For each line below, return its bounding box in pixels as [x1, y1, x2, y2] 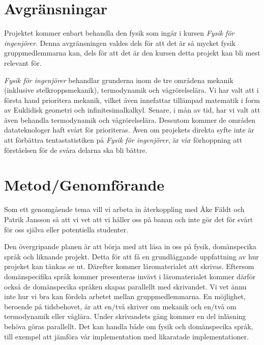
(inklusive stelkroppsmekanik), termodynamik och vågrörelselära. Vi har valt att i [4, 85, 259, 95]
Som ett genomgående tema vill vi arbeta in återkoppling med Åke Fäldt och [4, 204, 245, 215]
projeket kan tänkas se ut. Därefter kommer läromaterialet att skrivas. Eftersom [4, 261, 254, 272]
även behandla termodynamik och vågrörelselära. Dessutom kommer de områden [4, 114, 256, 125]
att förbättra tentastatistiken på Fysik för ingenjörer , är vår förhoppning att [4, 135, 243, 145]
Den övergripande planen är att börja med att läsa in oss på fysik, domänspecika [4, 241, 256, 252]
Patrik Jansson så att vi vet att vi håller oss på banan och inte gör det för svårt [4, 214, 253, 224]
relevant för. [4, 57, 42, 68]
